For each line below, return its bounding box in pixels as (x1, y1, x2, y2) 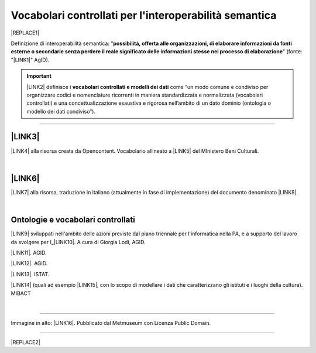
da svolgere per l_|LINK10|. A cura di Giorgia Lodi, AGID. (11, 238, 146, 245)
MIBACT (11, 290, 32, 297)
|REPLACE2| (11, 338, 40, 345)
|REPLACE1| (11, 29, 40, 36)
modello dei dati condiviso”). (26, 108, 96, 115)
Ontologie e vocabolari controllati (11, 215, 136, 225)
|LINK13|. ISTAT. (11, 270, 50, 277)
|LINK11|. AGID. (11, 249, 47, 256)
